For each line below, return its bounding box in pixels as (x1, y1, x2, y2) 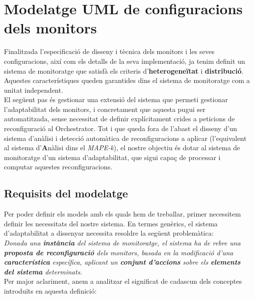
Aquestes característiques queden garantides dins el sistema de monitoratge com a (4, 75, 250, 85)
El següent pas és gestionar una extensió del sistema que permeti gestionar (4, 94, 228, 105)
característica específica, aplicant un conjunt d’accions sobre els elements (4, 257, 241, 267)
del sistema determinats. (4, 266, 82, 276)
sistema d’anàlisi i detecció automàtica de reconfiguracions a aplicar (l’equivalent (4, 133, 247, 143)
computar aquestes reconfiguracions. (4, 162, 112, 172)
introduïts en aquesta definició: (4, 285, 97, 296)
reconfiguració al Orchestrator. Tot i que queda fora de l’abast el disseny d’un (4, 123, 237, 134)
